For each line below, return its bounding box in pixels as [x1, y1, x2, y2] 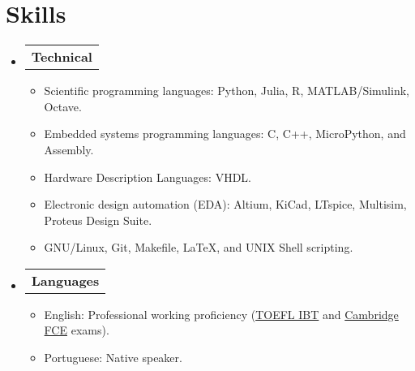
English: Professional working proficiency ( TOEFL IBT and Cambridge [44, 305, 399, 322]
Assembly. [44, 140, 94, 157]
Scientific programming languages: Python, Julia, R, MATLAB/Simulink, [44, 82, 409, 99]
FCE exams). [44, 321, 109, 339]
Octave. [44, 97, 82, 114]
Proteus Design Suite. [44, 211, 152, 228]
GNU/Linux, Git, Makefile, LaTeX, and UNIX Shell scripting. [44, 239, 353, 256]
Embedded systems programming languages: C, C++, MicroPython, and [44, 125, 406, 142]
